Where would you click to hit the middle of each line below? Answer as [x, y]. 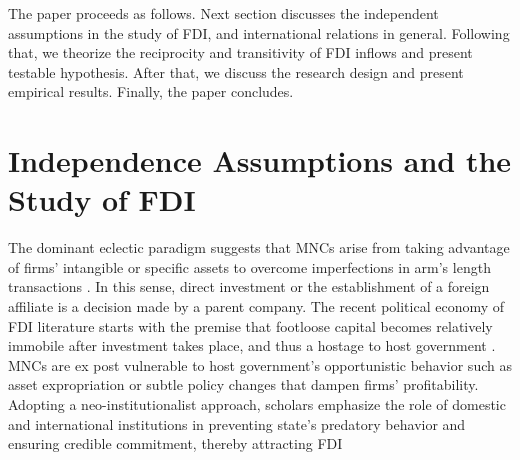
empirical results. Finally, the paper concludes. [151, 91]
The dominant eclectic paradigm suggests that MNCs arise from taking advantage [259, 247]
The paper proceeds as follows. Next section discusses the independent [223, 13]
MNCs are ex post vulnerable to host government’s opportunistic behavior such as [260, 364]
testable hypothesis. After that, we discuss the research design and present [236, 71]
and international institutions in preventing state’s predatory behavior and [237, 423]
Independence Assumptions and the [260, 160]
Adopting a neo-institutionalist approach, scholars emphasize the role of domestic [257, 404]
